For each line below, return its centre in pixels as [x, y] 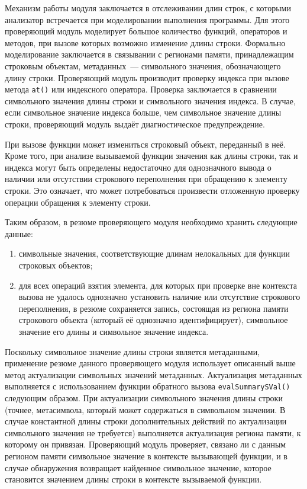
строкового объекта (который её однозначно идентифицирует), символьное [153, 320]
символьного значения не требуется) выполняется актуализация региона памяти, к [153, 432]
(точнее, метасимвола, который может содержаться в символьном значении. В [145, 409]
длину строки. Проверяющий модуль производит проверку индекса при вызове [147, 77]
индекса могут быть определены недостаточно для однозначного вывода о [138, 167]
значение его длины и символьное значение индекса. [114, 331]
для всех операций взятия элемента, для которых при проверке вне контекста [158, 285]
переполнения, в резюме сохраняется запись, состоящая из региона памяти [153, 308]
